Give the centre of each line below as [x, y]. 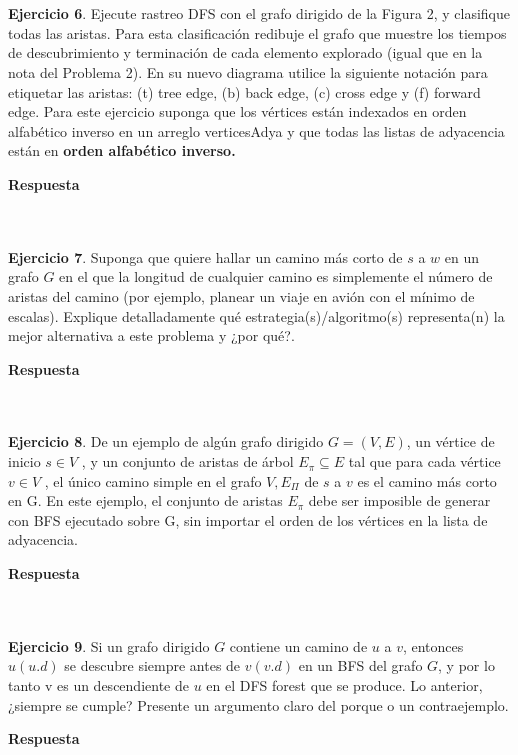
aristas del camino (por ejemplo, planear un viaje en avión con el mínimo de [241, 295]
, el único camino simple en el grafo [153, 480]
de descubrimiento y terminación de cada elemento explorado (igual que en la [245, 52]
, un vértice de [450, 441]
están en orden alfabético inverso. [122, 150]
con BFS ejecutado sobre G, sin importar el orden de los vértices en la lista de [248, 519]
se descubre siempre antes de [152, 665]
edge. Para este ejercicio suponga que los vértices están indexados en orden [237, 111]
